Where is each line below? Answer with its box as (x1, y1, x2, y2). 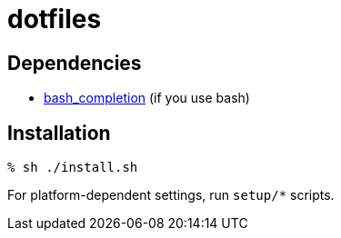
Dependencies (7, 51, 142, 74)
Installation (7, 121, 111, 144)
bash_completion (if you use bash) (44, 90, 250, 106)
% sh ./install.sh (7, 160, 138, 175)
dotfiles (7, 4, 102, 35)
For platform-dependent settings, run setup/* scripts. (7, 187, 335, 203)
